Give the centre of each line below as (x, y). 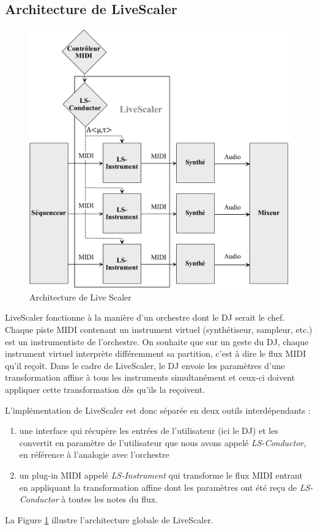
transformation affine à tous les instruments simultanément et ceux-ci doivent (150, 377)
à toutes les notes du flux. (110, 499)
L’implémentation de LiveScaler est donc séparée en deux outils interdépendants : (158, 410)
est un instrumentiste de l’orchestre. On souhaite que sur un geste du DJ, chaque (157, 341)
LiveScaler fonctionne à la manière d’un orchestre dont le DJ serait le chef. (145, 317)
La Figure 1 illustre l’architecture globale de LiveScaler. (109, 519)
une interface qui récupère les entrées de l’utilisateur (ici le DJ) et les (149, 431)
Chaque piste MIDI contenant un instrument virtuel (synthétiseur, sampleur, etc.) (159, 329)
